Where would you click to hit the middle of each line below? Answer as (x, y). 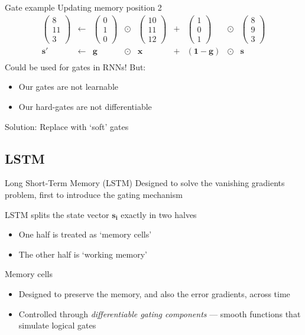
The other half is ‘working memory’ (83, 254)
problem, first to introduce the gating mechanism (94, 195)
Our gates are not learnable (68, 87)
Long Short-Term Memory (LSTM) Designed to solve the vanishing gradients (145, 183)
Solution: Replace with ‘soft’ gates (67, 126)
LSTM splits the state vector (57, 214)
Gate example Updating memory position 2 (83, 7)
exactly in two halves (159, 214)
